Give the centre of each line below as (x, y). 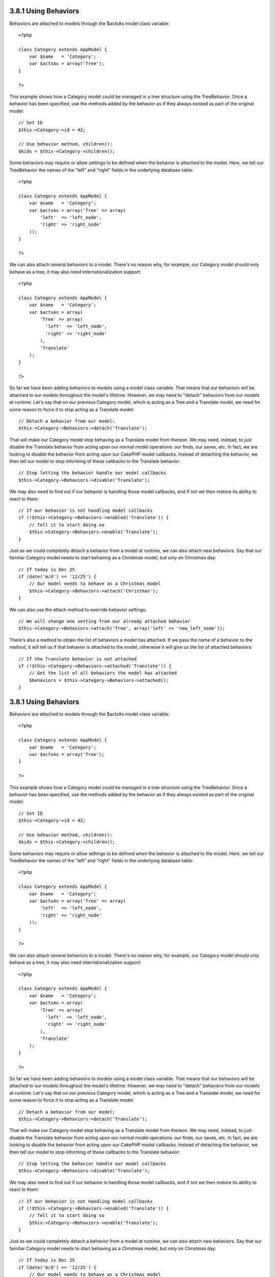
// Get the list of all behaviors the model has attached (103, 673)
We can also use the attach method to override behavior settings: (78, 609)
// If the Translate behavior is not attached (78, 659)
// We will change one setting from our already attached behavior (104, 621)
